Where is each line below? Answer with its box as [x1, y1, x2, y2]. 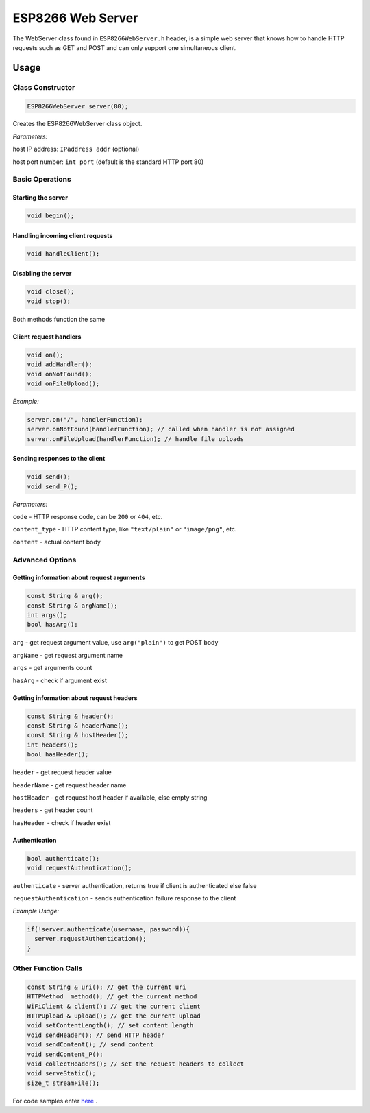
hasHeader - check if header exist [12, 818, 111, 826]
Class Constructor [12, 82, 75, 92]
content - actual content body [12, 538, 101, 546]
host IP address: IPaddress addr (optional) [12, 145, 140, 154]
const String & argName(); [27, 601, 118, 610]
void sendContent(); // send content [27, 1041, 154, 1049]
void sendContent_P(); [27, 1050, 103, 1058]
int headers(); [27, 741, 78, 749]
